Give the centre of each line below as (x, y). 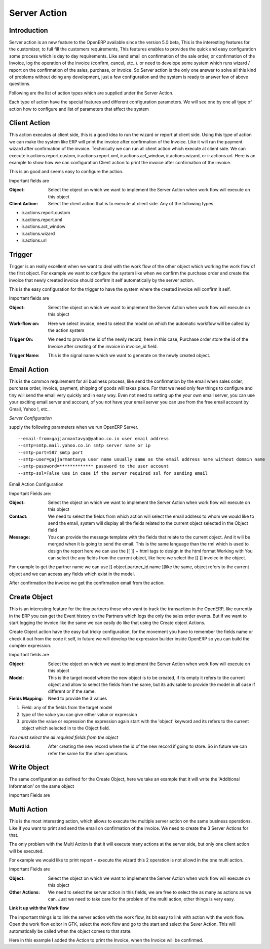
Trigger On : (21, 339)
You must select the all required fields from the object (64, 737)
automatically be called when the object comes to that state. (70, 931)
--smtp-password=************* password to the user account (93, 466)
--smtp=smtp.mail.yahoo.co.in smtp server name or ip (84, 446)
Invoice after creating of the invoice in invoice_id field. (103, 346)
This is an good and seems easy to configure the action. (66, 172)
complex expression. (30, 646)
